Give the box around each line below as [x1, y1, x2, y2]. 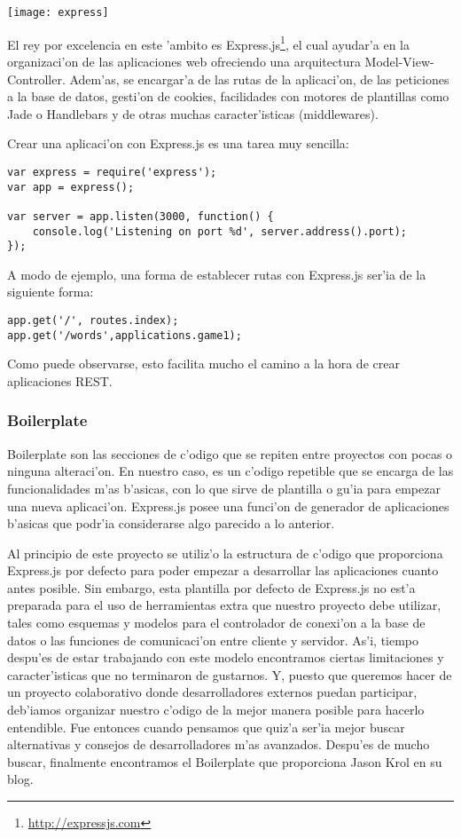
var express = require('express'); [7, 165, 217, 178]
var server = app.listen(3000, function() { [7, 209, 274, 223]
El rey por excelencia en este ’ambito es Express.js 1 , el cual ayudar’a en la [7, 32, 410, 53]
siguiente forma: [7, 282, 94, 301]
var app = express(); [7, 180, 135, 194]
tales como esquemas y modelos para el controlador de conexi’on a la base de [7, 613, 426, 632]
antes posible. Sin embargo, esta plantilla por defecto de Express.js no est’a [7, 578, 416, 597]
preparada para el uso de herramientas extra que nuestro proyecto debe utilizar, [7, 596, 441, 614]
